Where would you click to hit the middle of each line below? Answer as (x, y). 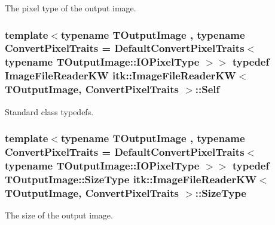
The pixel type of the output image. (71, 8)
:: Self (207, 89)
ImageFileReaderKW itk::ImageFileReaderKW (120, 75)
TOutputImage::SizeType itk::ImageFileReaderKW (131, 179)
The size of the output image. (59, 215)
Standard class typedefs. (49, 111)
